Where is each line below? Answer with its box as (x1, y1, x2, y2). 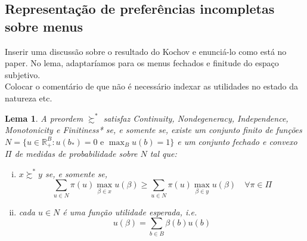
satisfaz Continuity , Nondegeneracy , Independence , (103, 112, 289, 124)
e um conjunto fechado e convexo (177, 135, 297, 147)
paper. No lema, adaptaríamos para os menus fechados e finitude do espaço (5, 57, 279, 69)
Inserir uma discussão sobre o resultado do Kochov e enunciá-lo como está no (5, 45, 287, 57)
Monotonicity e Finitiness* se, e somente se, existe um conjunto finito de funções (5, 123, 302, 136)
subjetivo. (5, 68, 41, 81)
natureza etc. (5, 91, 52, 104)
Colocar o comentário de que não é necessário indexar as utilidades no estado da (5, 80, 299, 92)
